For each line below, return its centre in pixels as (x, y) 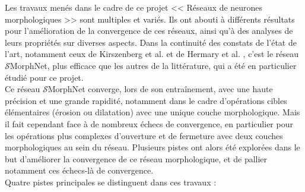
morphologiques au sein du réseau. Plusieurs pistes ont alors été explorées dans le (152, 147)
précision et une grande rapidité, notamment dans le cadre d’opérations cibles (146, 100)
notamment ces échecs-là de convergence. (79, 170)
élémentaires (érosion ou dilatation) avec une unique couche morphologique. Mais (152, 112)
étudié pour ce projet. (44, 77)
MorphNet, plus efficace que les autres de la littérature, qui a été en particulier (153, 65)
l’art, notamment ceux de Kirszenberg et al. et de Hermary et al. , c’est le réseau (152, 54)
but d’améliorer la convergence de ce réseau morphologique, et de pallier (136, 158)
